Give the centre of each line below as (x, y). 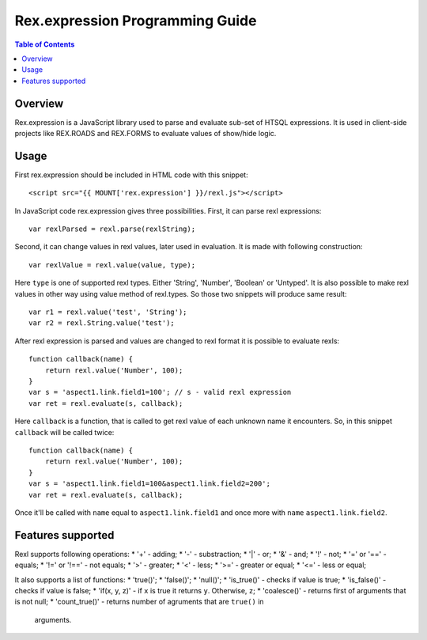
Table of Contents (45, 44)
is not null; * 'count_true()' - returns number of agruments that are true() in (139, 602)
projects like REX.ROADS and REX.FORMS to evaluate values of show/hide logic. (145, 134)
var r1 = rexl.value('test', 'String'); (108, 312)
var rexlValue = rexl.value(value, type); (112, 265)
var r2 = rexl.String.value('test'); (102, 323)
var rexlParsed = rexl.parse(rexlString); (112, 229)
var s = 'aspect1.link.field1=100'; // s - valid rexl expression (160, 392)
